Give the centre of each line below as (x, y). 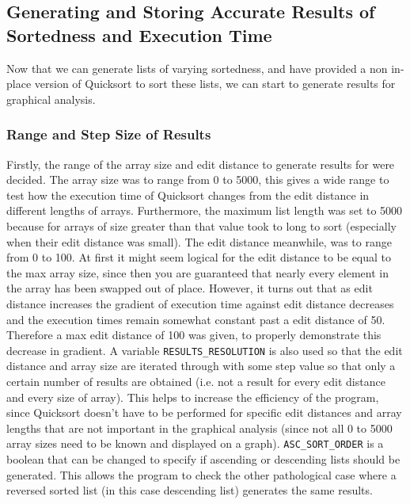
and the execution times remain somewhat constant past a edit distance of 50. (196, 319)
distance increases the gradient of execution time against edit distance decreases (200, 303)
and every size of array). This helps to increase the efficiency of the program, (193, 397)
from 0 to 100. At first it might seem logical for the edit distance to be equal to (199, 257)
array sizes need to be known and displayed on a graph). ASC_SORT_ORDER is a (195, 443)
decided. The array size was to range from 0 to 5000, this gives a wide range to (198, 179)
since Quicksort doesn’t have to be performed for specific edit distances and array (204, 412)
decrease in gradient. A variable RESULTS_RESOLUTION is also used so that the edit (205, 350)
